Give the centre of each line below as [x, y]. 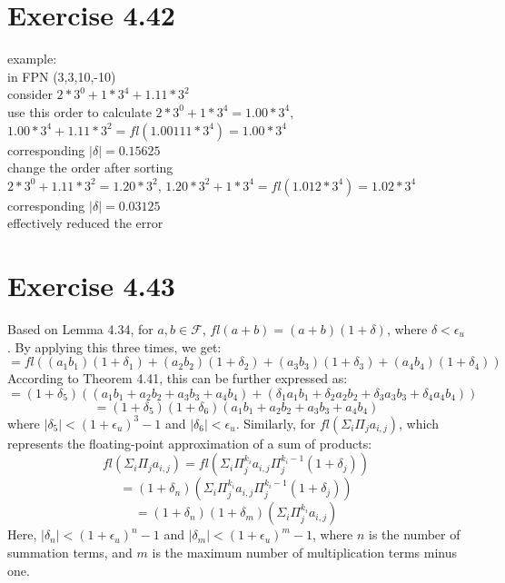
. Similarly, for [276, 423]
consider [30, 94]
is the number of [415, 534]
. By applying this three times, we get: [114, 346]
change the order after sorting [90, 168]
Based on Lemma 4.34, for [80, 329]
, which [419, 423]
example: [32, 59]
